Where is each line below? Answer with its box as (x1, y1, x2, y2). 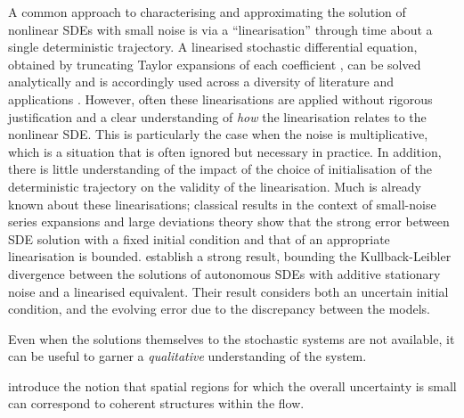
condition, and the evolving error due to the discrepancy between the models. (8, 299, 430, 318)
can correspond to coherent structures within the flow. (8, 394, 305, 413)
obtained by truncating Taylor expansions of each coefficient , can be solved (8, 54, 421, 73)
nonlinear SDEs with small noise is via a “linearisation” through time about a (8, 20, 433, 38)
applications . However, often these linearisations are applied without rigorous (8, 89, 433, 108)
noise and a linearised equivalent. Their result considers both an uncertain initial (8, 282, 449, 300)
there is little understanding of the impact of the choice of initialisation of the (8, 160, 432, 178)
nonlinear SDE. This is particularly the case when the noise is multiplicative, (8, 125, 428, 143)
